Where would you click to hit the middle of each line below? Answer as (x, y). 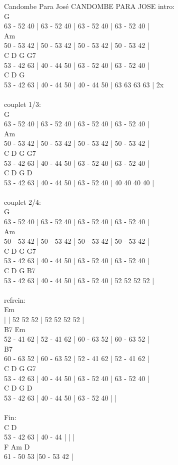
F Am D (17, 446)
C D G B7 (20, 270)
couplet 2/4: (22, 202)
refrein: (15, 299)
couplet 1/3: (22, 104)
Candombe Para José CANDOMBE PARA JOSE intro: (89, 6)
